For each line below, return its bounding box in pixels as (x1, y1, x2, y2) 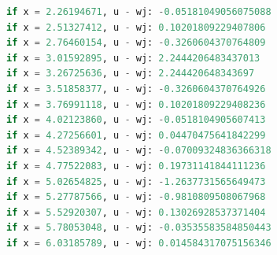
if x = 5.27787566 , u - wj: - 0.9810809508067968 (6, 191, 266, 203)
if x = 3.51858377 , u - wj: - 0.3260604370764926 (6, 83, 266, 94)
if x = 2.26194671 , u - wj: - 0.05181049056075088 (6, 6, 271, 17)
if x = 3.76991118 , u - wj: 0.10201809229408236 (6, 98, 266, 110)
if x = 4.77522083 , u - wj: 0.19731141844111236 (6, 160, 266, 172)
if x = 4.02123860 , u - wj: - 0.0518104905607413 (6, 114, 266, 126)
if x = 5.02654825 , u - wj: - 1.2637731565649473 (6, 176, 266, 187)
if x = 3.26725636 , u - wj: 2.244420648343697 (6, 68, 255, 79)
